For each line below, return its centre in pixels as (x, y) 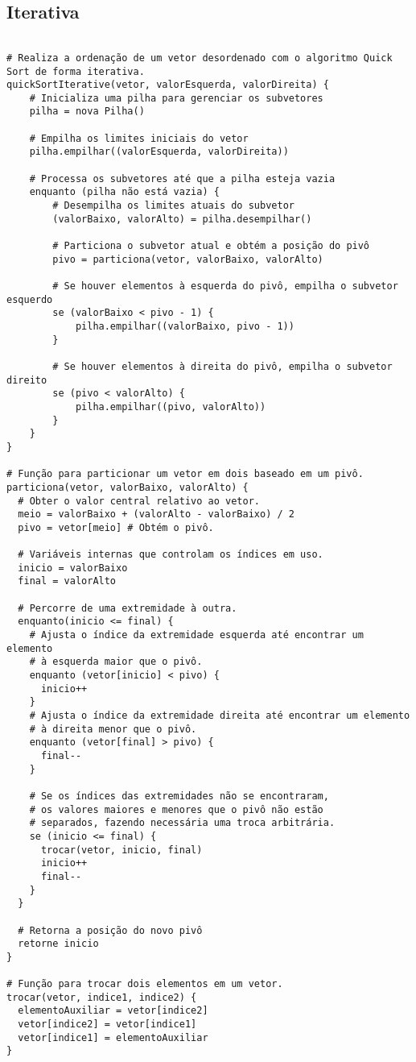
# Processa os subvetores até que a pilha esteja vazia (182, 178)
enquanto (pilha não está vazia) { (124, 192)
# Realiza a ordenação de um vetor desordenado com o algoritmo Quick (200, 58)
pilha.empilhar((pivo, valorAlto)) (171, 407)
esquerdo (30, 299)
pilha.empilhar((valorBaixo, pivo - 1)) (185, 326)
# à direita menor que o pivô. (113, 729)
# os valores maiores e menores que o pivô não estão (176, 809)
